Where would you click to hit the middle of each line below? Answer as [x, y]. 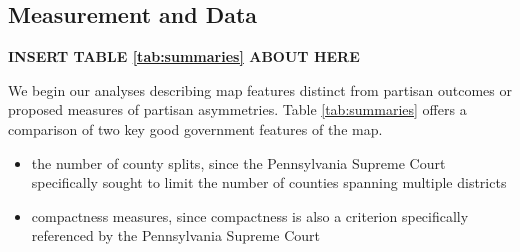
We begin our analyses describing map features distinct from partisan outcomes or [260, 89]
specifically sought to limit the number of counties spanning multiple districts [269, 182]
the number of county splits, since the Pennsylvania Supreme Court [238, 162]
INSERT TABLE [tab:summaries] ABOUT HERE [184, 56]
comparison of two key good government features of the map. [195, 128]
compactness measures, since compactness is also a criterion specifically [250, 215]
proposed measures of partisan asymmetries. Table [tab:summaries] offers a [237, 109]
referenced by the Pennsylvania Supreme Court [176, 235]
